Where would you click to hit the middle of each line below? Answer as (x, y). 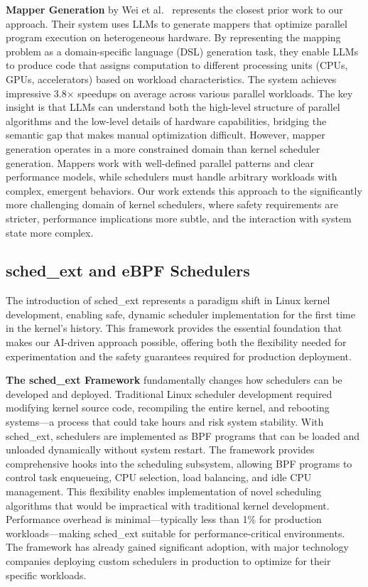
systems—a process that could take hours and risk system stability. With (165, 422)
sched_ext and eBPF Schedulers (128, 270)
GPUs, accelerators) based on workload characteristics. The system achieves (171, 79)
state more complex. (50, 232)
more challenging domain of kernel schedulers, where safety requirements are (172, 204)
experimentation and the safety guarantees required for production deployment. (179, 356)
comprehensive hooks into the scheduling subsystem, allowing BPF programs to (179, 463)
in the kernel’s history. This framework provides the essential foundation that (174, 328)
